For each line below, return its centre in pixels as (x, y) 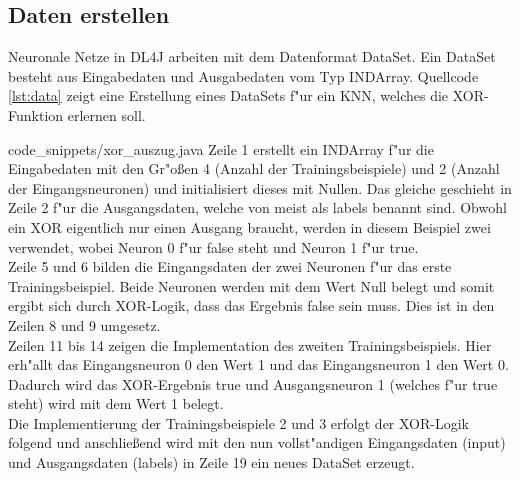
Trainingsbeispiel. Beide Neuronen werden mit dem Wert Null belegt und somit (251, 285)
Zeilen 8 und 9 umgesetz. (84, 324)
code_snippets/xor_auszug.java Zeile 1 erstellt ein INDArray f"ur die (221, 148)
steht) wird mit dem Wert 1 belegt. (116, 403)
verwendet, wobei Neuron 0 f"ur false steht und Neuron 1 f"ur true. (213, 246)
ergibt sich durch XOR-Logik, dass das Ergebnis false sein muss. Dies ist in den (251, 305)
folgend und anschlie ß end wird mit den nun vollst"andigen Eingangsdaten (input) (257, 442)
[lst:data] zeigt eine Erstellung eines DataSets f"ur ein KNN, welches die (228, 95)
